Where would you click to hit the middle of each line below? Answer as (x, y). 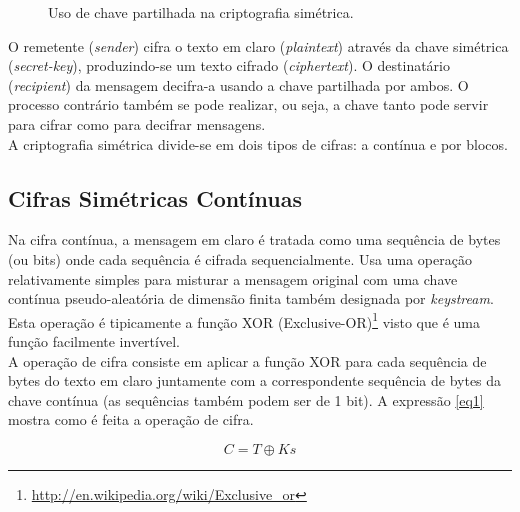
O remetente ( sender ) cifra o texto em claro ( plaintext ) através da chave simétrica (258, 45)
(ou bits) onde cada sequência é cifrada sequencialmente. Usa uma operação (240, 258)
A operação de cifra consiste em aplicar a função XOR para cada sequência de (247, 360)
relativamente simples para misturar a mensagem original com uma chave (233, 278)
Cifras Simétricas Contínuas (155, 197)
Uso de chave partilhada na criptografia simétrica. (201, 12)
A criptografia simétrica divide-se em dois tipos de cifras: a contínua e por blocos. (258, 143)
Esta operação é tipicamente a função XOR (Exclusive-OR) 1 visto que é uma (244, 320)
